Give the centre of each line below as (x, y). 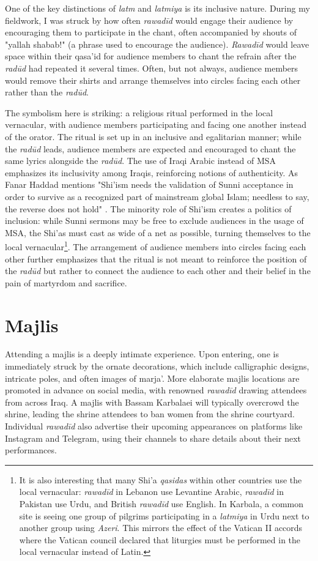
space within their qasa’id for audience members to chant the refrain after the (151, 56)
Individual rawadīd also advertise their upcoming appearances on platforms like (154, 426)
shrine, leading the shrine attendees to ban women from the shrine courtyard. (150, 414)
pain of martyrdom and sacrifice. (66, 282)
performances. (31, 450)
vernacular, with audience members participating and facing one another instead (156, 124)
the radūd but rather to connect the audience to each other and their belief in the (158, 271)
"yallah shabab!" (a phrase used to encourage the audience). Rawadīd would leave (157, 44)
